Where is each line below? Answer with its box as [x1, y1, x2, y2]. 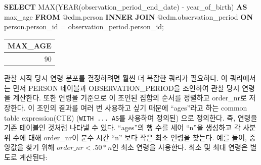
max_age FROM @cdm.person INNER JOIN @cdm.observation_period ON [4, 11, 253, 22]
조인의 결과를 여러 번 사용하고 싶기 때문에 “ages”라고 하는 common [36, 102, 247, 113]
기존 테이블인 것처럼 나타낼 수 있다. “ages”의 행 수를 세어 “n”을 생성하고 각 [4, 122, 241, 133]
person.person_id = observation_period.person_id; [4, 21, 164, 32]
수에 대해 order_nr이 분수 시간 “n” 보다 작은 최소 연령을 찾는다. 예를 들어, [13, 132, 247, 142]
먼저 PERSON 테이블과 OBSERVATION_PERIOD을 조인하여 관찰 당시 [13, 82, 240, 93]
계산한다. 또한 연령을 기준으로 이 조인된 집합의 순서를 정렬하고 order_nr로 [13, 92, 247, 103]
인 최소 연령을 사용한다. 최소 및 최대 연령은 [112, 142, 248, 152]
